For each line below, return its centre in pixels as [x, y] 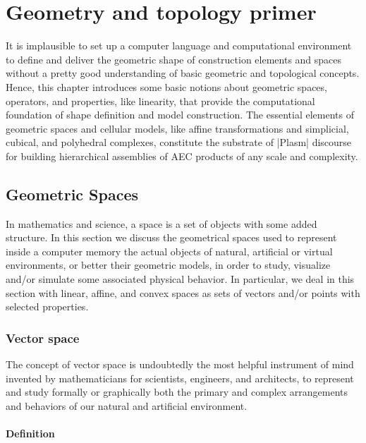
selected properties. [47, 307]
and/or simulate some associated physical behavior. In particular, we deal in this [180, 279]
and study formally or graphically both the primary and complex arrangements [177, 392]
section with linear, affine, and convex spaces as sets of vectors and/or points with [183, 292]
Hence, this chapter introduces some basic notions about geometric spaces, [166, 86]
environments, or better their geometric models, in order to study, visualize [168, 265]
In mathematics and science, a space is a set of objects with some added [161, 223]
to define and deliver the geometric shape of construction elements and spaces [174, 59]
